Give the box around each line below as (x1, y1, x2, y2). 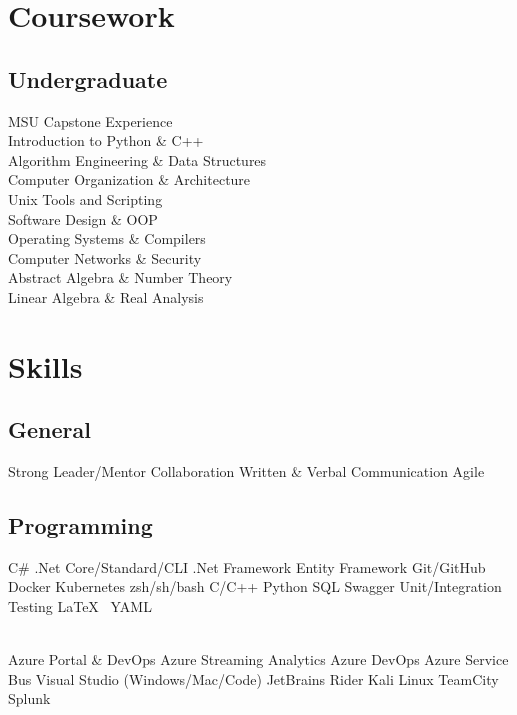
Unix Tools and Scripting (8, 188, 163, 209)
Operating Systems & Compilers (8, 228, 206, 249)
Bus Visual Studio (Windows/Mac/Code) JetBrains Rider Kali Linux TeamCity (8, 668, 499, 689)
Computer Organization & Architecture (8, 169, 251, 190)
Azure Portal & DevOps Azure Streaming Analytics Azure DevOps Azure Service (8, 649, 509, 670)
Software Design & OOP (8, 208, 158, 229)
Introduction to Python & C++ (8, 130, 204, 151)
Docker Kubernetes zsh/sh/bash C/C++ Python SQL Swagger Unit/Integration (8, 576, 502, 597)
